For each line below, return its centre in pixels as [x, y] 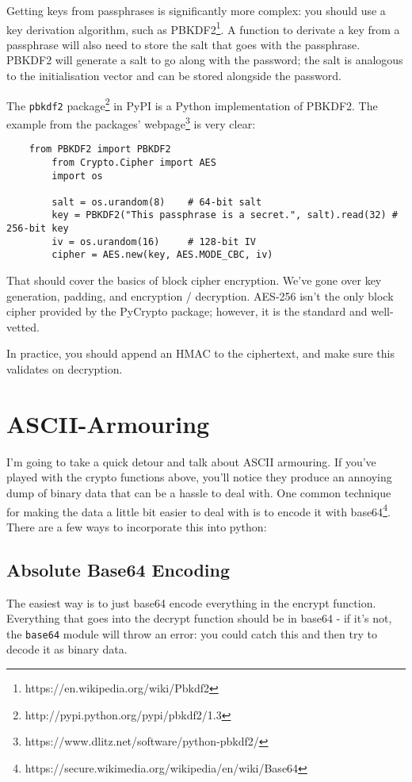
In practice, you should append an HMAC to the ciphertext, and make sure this [200, 353]
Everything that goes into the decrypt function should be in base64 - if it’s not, [199, 618]
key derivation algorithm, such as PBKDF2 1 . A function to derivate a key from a [203, 28]
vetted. [23, 326]
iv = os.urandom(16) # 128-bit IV [154, 241]
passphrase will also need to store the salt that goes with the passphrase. [183, 44]
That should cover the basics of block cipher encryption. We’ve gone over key [194, 280]
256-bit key [38, 229]
